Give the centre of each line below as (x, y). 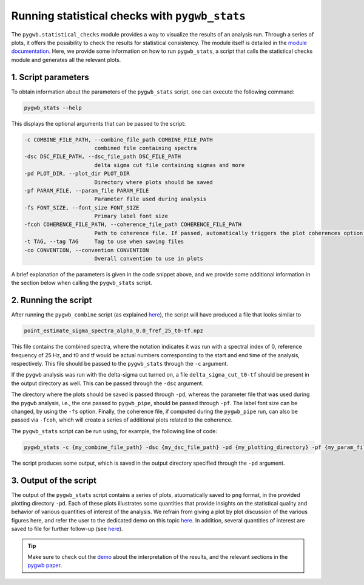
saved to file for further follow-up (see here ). (67, 529)
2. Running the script (52, 300)
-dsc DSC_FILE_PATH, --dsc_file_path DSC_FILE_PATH (103, 157)
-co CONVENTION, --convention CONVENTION (86, 250)
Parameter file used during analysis (150, 199)
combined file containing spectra (146, 148)
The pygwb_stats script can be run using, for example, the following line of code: (114, 431)
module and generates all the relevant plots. (66, 60)
